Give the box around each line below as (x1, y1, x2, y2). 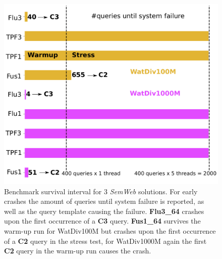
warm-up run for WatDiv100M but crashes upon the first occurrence (4, 226, 216, 236)
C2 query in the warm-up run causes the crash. (4, 245, 151, 256)
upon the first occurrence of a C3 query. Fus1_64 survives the (4, 215, 201, 226)
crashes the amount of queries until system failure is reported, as (4, 196, 204, 206)
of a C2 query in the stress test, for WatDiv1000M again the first (4, 235, 207, 246)
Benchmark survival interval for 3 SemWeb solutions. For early (4, 186, 198, 196)
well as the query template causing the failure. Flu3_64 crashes (4, 205, 204, 216)
